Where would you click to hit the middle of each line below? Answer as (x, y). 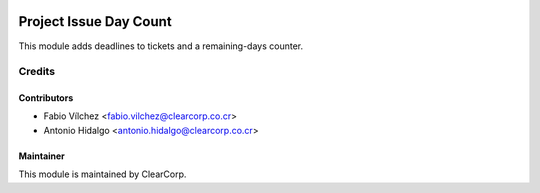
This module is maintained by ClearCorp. (102, 174)
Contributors (46, 98)
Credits (36, 72)
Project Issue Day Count (95, 21)
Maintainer (41, 156)
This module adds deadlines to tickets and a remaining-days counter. (161, 46)
